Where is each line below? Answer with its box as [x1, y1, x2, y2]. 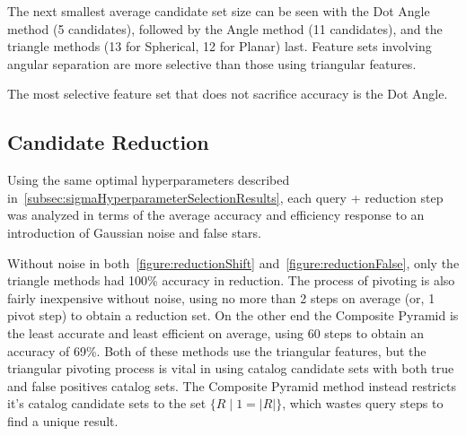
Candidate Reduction [7, 128, 209, 156]
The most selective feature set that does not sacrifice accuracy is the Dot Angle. [7, 84, 448, 103]
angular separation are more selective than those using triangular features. [7, 54, 417, 73]
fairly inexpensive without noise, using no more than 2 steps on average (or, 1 [7, 288, 435, 307]
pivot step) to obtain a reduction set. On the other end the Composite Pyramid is [7, 306, 459, 325]
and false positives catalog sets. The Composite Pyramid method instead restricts [7, 376, 456, 395]
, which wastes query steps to [282, 394, 444, 413]
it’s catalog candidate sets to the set [7, 394, 207, 413]
